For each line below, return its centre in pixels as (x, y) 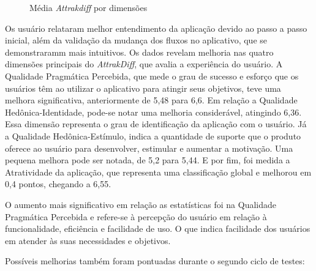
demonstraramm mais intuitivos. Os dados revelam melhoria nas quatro (139, 52)
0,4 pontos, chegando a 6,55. (58, 184)
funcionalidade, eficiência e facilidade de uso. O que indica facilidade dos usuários (158, 228)
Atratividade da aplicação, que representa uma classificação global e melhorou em (158, 172)
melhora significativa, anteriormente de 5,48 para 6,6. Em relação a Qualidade (151, 100)
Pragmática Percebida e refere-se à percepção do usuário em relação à (136, 216)
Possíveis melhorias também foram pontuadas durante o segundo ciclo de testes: (155, 261)
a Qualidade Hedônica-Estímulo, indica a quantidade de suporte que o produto (153, 135)
